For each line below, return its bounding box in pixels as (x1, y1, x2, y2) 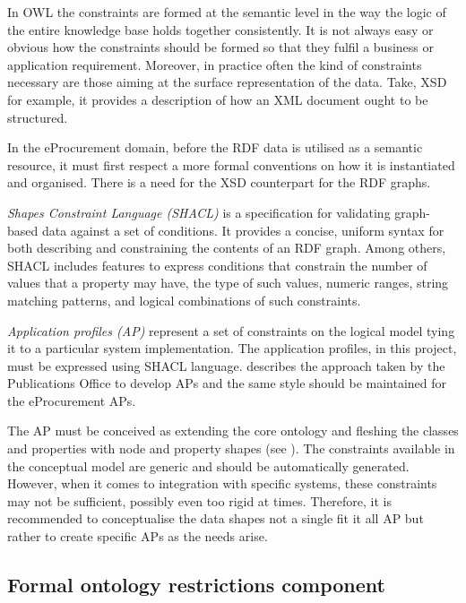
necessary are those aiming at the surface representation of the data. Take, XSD (7, 73, 447, 91)
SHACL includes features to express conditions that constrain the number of (7, 255, 427, 274)
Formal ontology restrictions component (7, 571, 385, 599)
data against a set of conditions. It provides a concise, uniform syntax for (41, 220, 444, 239)
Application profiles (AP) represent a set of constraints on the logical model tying (7, 321, 455, 340)
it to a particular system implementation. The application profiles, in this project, (7, 339, 457, 357)
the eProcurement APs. (7, 391, 136, 409)
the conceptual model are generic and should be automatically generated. (7, 456, 410, 475)
